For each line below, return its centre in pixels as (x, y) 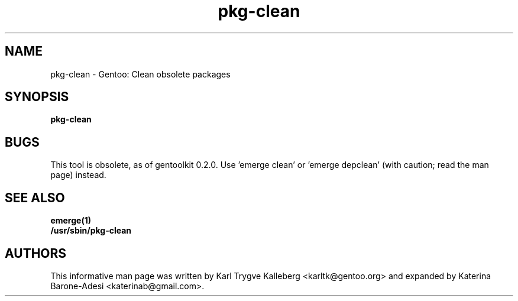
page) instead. (78, 175)
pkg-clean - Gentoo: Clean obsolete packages (140, 74)
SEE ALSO (35, 198)
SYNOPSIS (37, 97)
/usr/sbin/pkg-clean (91, 231)
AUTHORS (36, 253)
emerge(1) (71, 221)
